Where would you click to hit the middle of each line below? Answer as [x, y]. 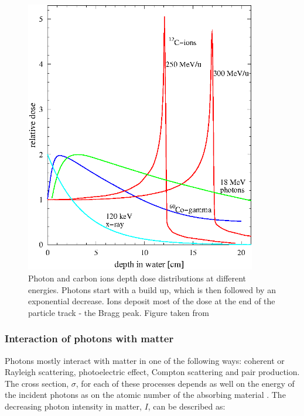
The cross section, [37, 383]
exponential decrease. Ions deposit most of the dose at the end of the [152, 301]
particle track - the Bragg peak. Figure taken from [119, 312]
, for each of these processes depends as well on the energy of [185, 383]
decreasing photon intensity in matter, [73, 406]
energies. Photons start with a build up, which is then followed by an [152, 289]
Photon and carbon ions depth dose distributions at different [137, 278]
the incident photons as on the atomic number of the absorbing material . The [145, 395]
